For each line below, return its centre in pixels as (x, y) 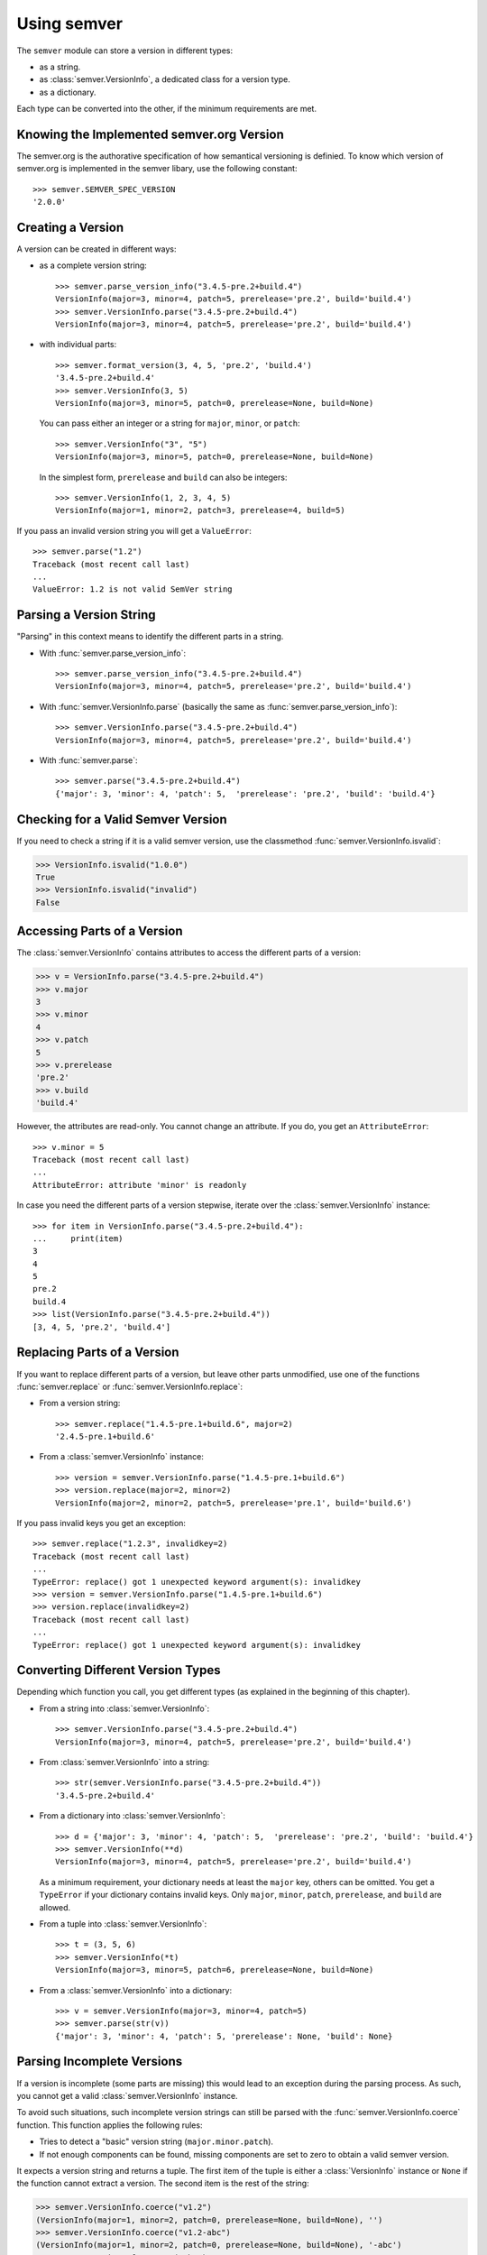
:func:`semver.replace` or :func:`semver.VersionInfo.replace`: (130, 1386)
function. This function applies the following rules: (110, 2125)
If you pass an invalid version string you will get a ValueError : (134, 530)
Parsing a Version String (86, 615)
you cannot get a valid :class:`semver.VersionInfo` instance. (127, 2095)
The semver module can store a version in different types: (125, 51)
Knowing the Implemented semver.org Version (150, 134)
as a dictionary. (68, 92)
